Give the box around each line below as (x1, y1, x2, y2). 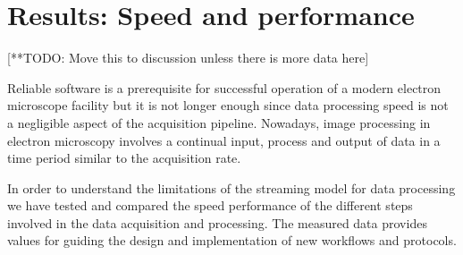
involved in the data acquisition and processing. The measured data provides (7, 213, 427, 232)
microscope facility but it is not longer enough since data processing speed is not (7, 96, 449, 115)
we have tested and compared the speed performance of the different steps (7, 196, 413, 215)
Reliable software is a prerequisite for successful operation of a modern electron (7, 78, 442, 97)
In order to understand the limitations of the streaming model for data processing (7, 178, 456, 197)
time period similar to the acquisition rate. (7, 149, 241, 167)
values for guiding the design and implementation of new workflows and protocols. (7, 231, 457, 250)
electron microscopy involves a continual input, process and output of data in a (7, 131, 441, 149)
